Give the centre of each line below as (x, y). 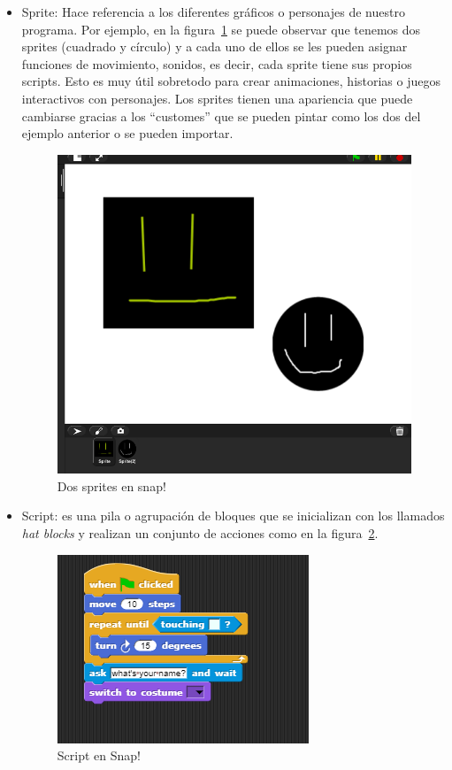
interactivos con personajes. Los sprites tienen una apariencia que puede (217, 98)
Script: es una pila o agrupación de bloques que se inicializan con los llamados (233, 516)
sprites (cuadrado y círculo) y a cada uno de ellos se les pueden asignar (215, 46)
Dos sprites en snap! (111, 485)
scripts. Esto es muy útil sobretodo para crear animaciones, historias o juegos (231, 81)
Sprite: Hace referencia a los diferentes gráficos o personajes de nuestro (213, 12)
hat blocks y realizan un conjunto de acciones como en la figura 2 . (200, 533)
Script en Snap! (99, 755)
